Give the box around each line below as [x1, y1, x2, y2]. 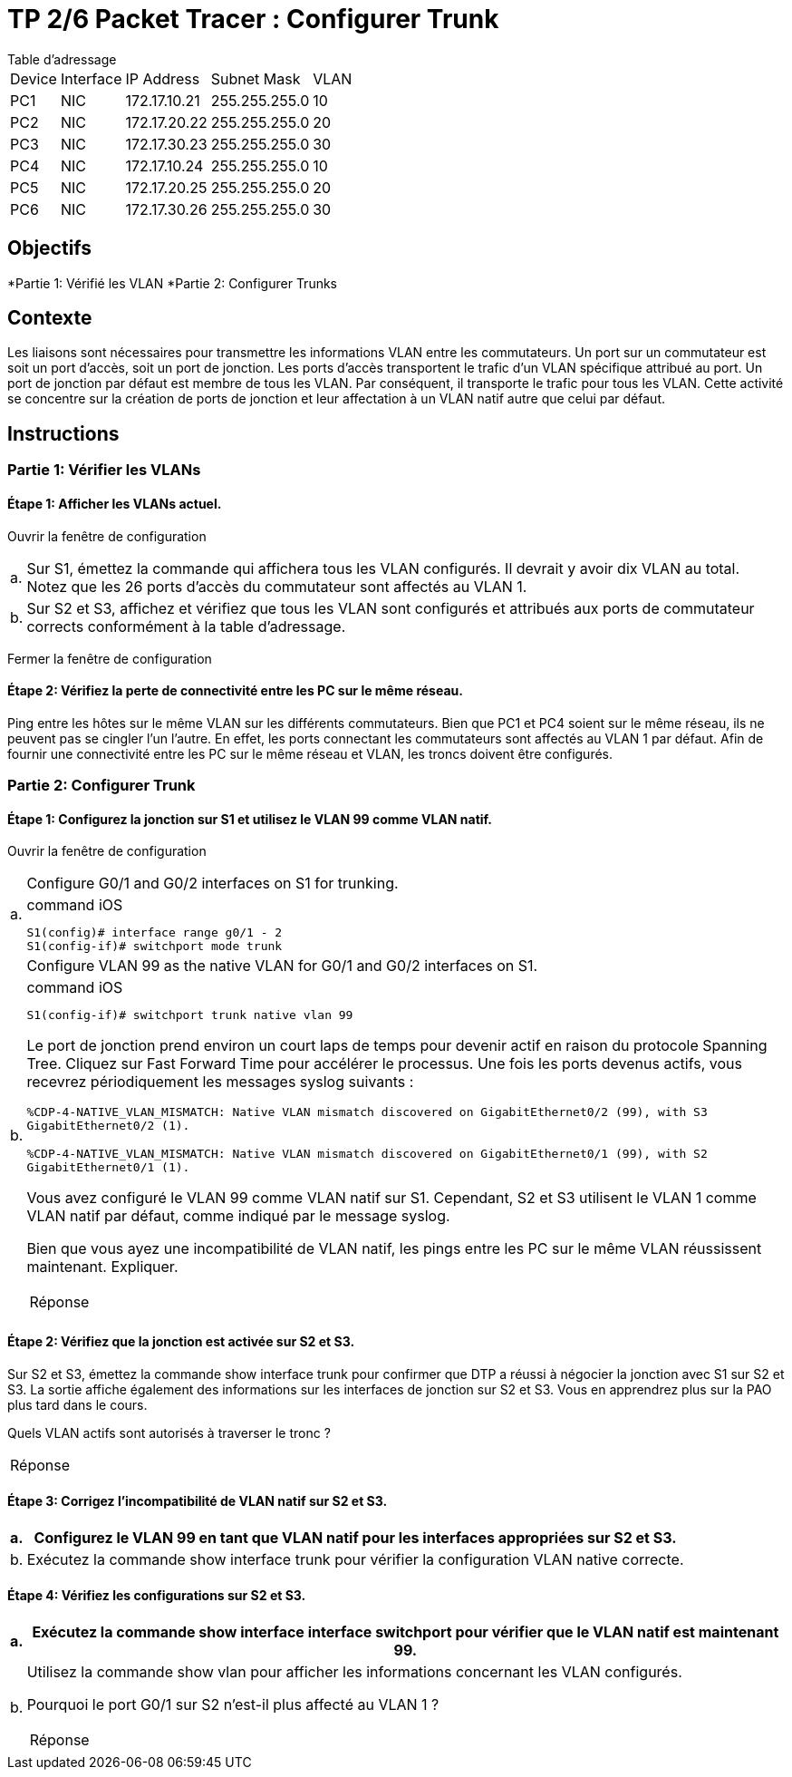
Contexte [7, 306, 92, 330]
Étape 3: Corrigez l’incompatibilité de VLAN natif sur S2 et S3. [7, 1493, 388, 1510]
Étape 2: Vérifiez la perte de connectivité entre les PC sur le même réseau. [7, 683, 463, 699]
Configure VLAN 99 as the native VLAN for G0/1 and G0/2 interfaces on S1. [26, 956, 538, 976]
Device [10, 69, 57, 88]
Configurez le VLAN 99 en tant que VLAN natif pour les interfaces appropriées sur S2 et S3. [34, 1528, 677, 1547]
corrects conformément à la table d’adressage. [26, 617, 346, 636]
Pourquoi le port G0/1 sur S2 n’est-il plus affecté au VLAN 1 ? [26, 1694, 439, 1714]
